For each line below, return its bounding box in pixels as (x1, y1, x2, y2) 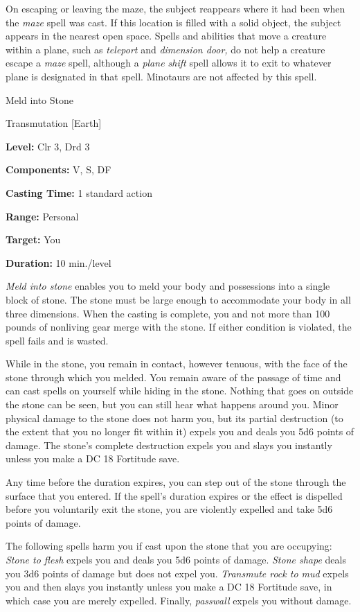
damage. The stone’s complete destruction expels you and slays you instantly (6, 437, 332, 452)
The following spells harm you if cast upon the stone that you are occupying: (6, 539, 332, 553)
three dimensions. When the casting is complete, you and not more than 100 (6, 306, 330, 320)
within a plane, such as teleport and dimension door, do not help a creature (6, 42, 325, 56)
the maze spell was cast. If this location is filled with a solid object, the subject (6, 15, 341, 29)
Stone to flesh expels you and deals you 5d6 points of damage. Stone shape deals (6, 552, 346, 566)
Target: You (6, 232, 61, 247)
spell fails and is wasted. (6, 333, 109, 347)
